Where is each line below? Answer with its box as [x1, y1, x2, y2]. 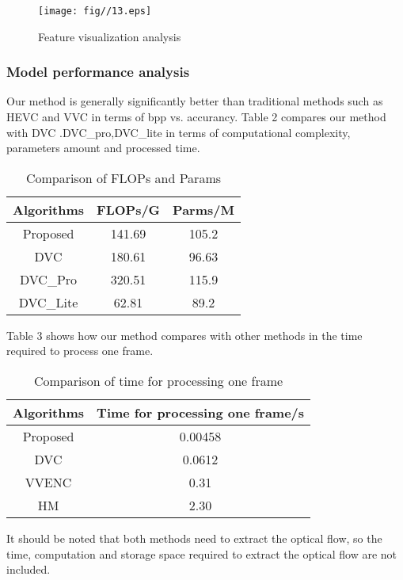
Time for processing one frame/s [97, 403, 305, 422]
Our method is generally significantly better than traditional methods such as [6, 93, 383, 109]
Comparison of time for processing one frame [33, 372, 283, 391]
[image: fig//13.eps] [38, 6, 152, 17]
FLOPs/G [97, 200, 161, 219]
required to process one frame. [6, 342, 154, 359]
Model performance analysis [6, 62, 190, 82]
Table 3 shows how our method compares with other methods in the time [6, 326, 363, 343]
